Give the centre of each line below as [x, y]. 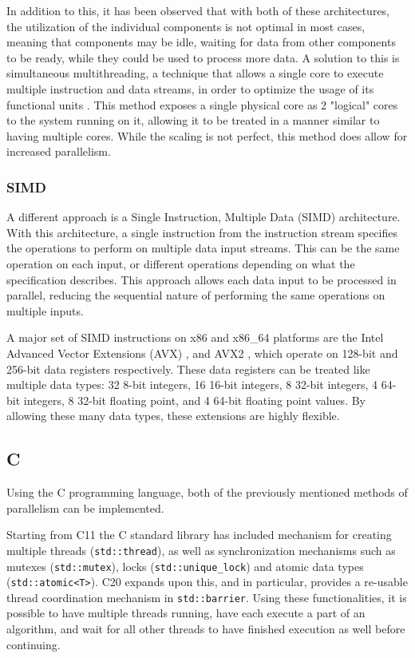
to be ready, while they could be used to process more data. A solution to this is [203, 57]
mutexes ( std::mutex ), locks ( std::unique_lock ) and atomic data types [185, 566]
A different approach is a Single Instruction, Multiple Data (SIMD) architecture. [204, 217]
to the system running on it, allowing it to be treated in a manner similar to [193, 120]
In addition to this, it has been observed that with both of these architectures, [198, 10]
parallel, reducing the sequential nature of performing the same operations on [196, 295]
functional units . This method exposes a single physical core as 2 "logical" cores [202, 104]
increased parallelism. [59, 151]
